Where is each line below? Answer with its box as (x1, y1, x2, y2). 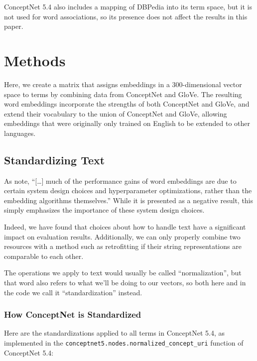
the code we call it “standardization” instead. (4, 287, 142, 297)
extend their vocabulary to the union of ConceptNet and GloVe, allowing (4, 108, 227, 119)
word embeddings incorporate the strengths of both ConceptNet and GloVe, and (4, 99, 250, 109)
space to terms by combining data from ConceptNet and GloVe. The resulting (4, 89, 242, 99)
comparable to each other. (4, 250, 84, 261)
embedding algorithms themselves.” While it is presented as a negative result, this (4, 195, 254, 205)
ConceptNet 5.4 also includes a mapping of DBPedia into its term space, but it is (4, 1, 252, 11)
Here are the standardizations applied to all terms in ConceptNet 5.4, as (4, 328, 225, 338)
